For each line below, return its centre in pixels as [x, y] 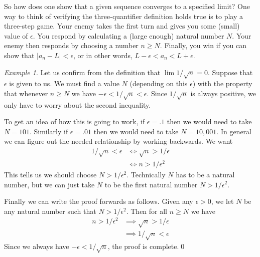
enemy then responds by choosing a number [71, 45]
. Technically [146, 174]
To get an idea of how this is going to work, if [75, 121]
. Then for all [147, 211]
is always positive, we [223, 93]
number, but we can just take [49, 184]
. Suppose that [230, 72]
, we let [222, 201]
